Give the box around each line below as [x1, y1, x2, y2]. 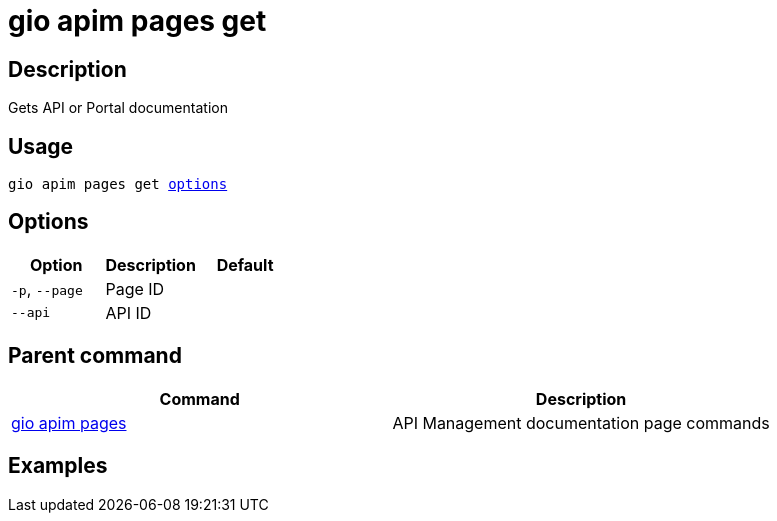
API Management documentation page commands [392, 412, 770, 433]
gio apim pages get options [8, 176, 228, 193]
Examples [8, 453, 108, 479]
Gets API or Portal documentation [8, 99, 228, 117]
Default [216, 254, 274, 275]
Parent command [8, 343, 182, 369]
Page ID [105, 278, 165, 299]
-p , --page [11, 278, 83, 299]
